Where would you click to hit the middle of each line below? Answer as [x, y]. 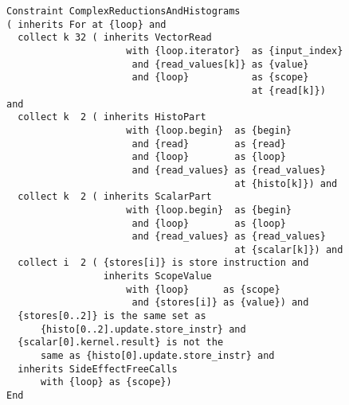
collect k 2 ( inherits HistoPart [112, 117]
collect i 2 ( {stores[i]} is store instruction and [163, 263]
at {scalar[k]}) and [289, 249]
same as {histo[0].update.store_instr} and [157, 356]
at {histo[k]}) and [286, 183]
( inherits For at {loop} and [86, 24]
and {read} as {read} [209, 144]
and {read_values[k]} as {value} [220, 64]
